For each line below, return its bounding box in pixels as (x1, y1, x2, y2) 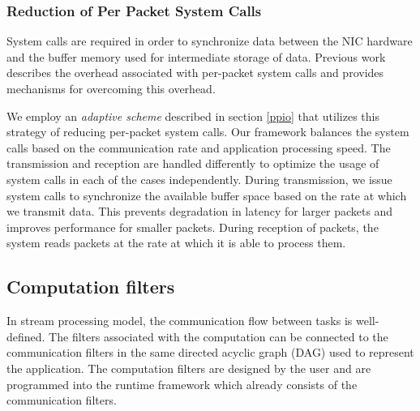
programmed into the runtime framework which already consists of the (6, 375, 358, 392)
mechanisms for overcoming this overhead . (6, 80, 216, 96)
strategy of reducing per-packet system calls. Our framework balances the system (6, 123, 409, 140)
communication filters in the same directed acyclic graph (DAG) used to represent (6, 344, 414, 361)
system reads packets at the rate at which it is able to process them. (6, 234, 346, 251)
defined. (6, 328, 45, 345)
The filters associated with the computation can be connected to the (49, 328, 388, 345)
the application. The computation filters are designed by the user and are (6, 359, 371, 376)
